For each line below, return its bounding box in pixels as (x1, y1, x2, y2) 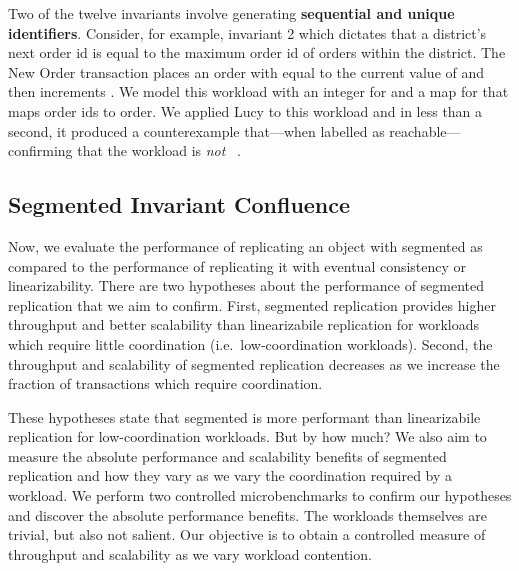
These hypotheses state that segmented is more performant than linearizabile (8, 406, 481, 427)
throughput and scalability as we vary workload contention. (8, 543, 372, 564)
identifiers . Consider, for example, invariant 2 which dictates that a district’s (8, 22, 487, 43)
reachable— (389, 120, 461, 141)
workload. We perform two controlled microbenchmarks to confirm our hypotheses (8, 485, 512, 506)
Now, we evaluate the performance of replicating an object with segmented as (8, 235, 483, 256)
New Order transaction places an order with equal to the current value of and (8, 61, 485, 82)
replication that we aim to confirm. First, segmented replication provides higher (8, 294, 496, 315)
